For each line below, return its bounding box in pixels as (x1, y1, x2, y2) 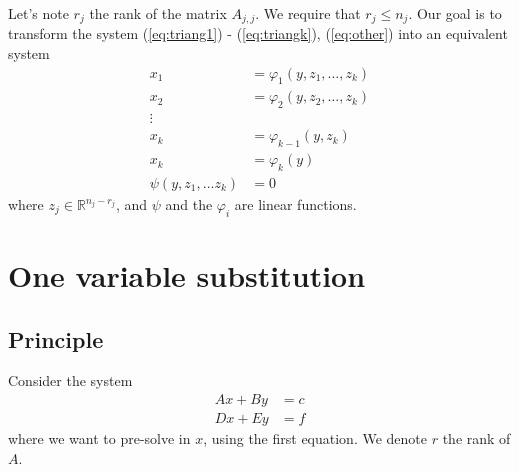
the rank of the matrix (89, 3, 227, 23)
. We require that (255, 3, 361, 23)
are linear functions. (234, 194, 357, 215)
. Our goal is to (408, 3, 502, 23)
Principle (8, 323, 104, 354)
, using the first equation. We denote (203, 428, 428, 449)
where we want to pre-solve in (8, 428, 191, 449)
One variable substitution (8, 255, 366, 295)
